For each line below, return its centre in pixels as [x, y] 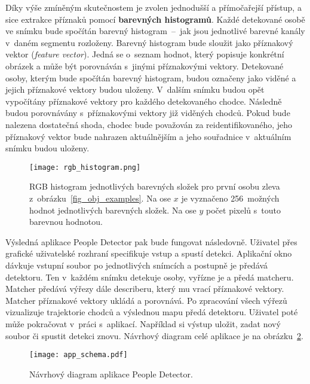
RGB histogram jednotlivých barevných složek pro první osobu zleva [155, 186]
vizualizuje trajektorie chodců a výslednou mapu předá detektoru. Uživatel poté [152, 312]
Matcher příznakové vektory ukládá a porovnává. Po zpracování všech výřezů [146, 300]
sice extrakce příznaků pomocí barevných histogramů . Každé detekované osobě [155, 19]
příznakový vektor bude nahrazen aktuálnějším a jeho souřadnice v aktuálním [148, 136]
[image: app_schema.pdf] [79, 355]
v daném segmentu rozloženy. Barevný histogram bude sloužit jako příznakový [149, 42]
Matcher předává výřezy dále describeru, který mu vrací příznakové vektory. [145, 289]
